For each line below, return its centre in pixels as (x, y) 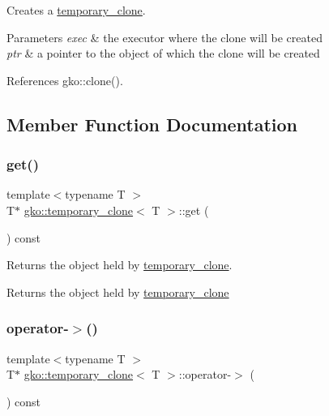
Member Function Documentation (152, 124)
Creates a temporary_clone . (76, 10)
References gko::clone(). (65, 80)
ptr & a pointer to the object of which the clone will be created (163, 53)
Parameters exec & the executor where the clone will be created (164, 37)
